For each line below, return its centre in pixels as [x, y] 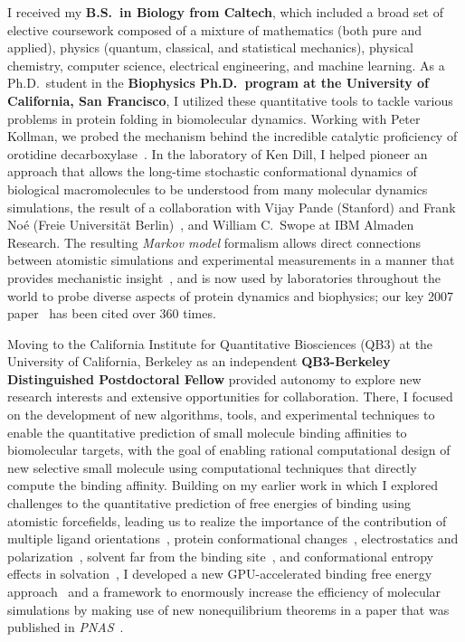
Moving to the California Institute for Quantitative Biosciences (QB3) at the [220, 343]
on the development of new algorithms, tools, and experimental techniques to [221, 415]
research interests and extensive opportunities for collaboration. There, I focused [230, 397]
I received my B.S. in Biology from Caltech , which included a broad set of [226, 12]
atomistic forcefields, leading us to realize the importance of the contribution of [227, 520]
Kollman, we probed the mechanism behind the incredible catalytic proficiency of [232, 136]
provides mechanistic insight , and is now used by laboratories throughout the [224, 277]
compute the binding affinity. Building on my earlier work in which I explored [223, 485]
